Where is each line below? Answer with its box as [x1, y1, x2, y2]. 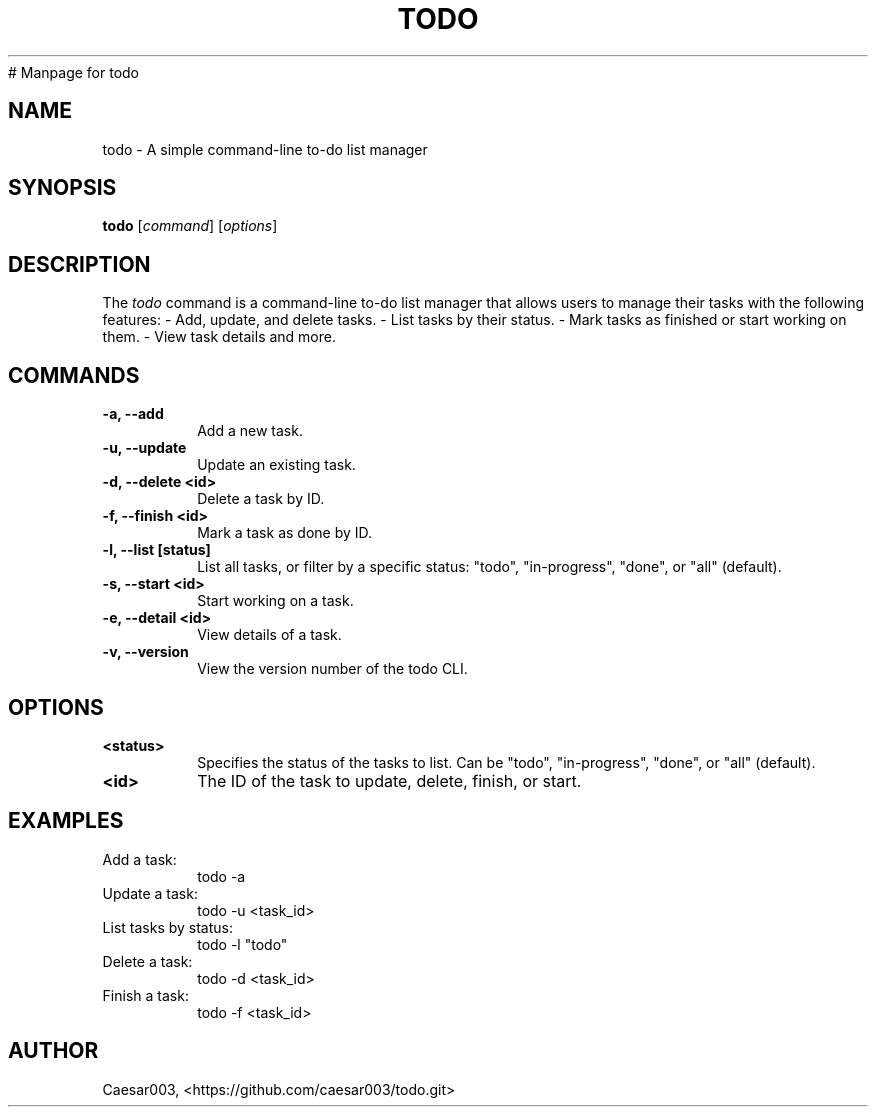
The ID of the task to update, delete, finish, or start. [197, 770, 582, 791]
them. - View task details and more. [102, 328, 336, 346]
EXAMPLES [8, 808, 124, 834]
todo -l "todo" [197, 935, 288, 953]
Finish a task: [102, 986, 189, 1004]
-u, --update [102, 439, 187, 457]
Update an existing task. [197, 456, 356, 474]
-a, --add [102, 405, 164, 423]
